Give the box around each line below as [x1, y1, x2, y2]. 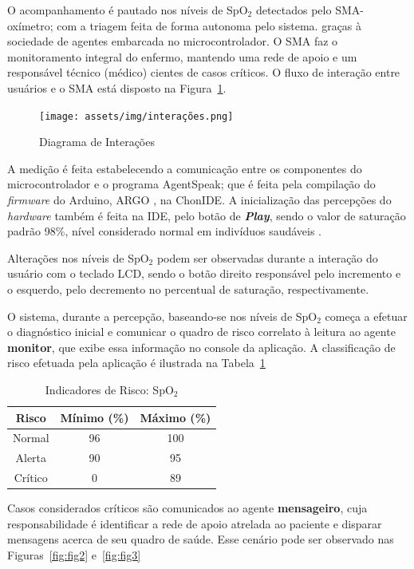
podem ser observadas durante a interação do [156, 249, 378, 266]
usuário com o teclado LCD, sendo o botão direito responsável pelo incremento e [7, 265, 401, 282]
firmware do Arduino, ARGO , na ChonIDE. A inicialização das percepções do [7, 192, 392, 207]
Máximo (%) [140, 409, 211, 425]
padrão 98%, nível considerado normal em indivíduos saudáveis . [7, 223, 322, 239]
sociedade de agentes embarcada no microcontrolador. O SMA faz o [7, 33, 338, 49]
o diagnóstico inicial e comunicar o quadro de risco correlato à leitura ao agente [7, 323, 396, 340]
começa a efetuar [325, 307, 408, 324]
